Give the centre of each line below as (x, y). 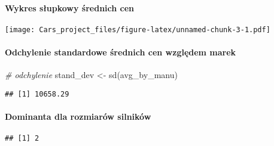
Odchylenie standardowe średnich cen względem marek (121, 52)
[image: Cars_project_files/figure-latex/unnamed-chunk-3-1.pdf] (138, 29)
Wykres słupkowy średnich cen (70, 7)
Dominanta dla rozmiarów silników (78, 117)
